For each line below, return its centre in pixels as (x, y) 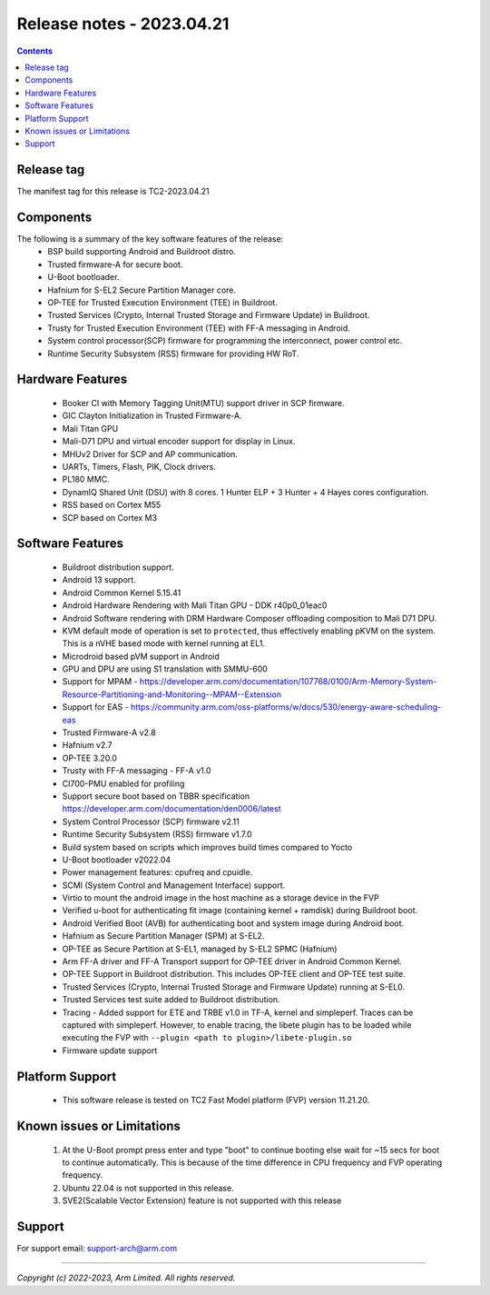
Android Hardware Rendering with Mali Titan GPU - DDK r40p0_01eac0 (195, 605)
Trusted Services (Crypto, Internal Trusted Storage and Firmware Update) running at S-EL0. (234, 987)
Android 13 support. (99, 580)
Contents (35, 51)
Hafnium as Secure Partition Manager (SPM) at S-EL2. (163, 936)
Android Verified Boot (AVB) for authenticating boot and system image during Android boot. (233, 923)
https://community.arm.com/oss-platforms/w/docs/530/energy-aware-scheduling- (286, 707)
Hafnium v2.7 (87, 745)
